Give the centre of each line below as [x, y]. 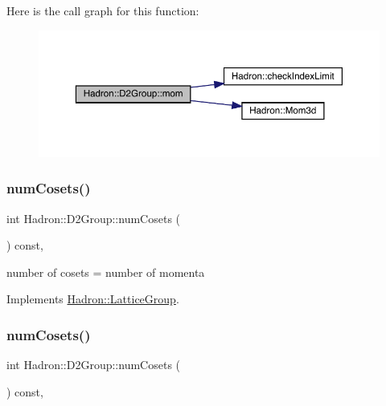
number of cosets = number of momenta [106, 272]
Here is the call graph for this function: [103, 10]
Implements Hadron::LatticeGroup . [93, 299]
